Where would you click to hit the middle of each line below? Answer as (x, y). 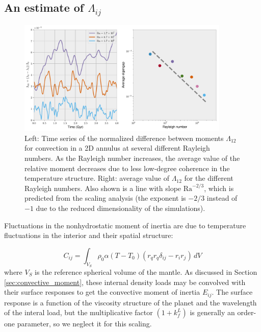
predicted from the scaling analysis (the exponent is (105, 198)
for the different (209, 178)
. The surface (232, 292)
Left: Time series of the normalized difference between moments (124, 138)
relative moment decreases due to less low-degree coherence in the (127, 168)
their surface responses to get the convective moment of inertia (102, 292)
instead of (222, 198)
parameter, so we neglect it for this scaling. (84, 324)
